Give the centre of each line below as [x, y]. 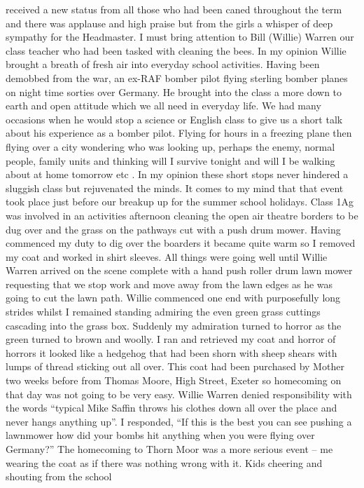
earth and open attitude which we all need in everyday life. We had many [163, 106]
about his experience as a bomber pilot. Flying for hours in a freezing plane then [179, 133]
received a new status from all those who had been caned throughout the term [174, 9]
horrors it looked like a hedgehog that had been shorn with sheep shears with [171, 352]
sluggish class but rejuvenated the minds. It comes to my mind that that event [175, 188]
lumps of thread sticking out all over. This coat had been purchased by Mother [175, 366]
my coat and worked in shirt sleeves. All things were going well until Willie [167, 256]
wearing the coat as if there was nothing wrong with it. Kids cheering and [164, 462]
